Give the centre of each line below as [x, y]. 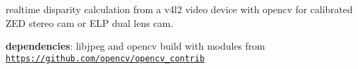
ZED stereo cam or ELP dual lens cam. [90, 22]
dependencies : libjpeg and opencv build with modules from [136, 46]
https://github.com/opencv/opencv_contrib [105, 58]
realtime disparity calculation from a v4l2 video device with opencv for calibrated [179, 9]
